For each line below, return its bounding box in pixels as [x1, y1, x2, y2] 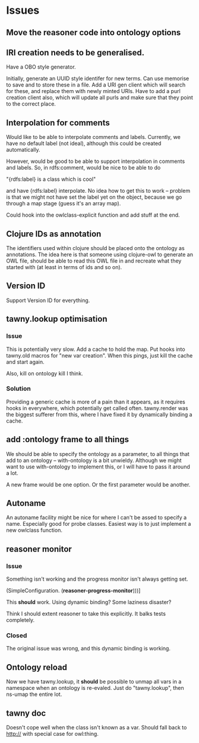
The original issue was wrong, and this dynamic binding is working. [6, 645, 171, 652]
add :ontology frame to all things [6, 434, 129, 445]
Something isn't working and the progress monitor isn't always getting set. [6, 575, 188, 582]
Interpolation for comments [6, 118, 110, 128]
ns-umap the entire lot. [6, 690, 62, 698]
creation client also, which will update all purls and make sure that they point [6, 94, 193, 101]
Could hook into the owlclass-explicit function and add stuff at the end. [6, 211, 180, 218]
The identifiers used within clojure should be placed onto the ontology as [6, 245, 185, 252]
